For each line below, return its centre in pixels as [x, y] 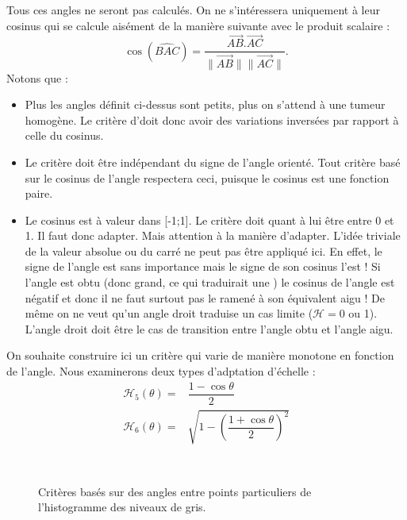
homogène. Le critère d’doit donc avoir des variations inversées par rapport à [212, 119]
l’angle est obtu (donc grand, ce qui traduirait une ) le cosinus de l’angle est [210, 282]
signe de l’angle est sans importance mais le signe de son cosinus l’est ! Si [203, 266]
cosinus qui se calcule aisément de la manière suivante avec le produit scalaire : [198, 25]
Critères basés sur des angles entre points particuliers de [175, 491]
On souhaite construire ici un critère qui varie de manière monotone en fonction [200, 355]
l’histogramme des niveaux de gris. [122, 507]
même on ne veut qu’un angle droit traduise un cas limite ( [169, 313]
